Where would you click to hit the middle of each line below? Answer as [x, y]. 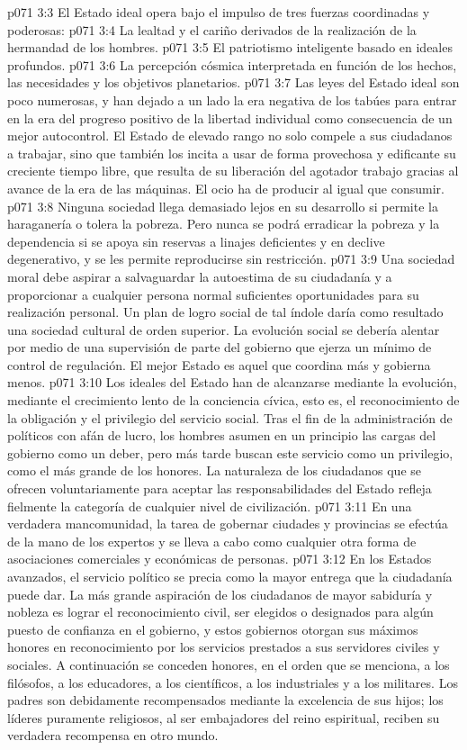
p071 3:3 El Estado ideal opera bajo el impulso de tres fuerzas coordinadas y [219, 12]
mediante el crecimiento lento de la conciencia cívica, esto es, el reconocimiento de [233, 400]
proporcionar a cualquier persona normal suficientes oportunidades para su [213, 294]
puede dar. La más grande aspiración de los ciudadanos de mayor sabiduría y [220, 594]
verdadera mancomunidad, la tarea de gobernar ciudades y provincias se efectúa [228, 524]
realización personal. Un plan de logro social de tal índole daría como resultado [225, 312]
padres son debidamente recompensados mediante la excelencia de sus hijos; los [225, 700]
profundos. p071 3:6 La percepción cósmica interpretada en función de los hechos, [232, 64]
